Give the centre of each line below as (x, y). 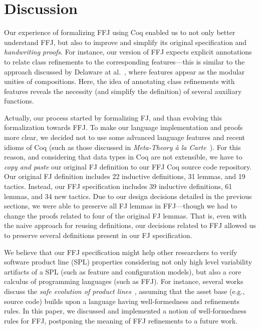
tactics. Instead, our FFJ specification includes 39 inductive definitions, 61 (118, 186)
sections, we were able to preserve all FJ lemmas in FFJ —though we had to (120, 206)
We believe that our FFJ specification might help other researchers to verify (121, 252)
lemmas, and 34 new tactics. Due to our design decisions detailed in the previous (128, 196)
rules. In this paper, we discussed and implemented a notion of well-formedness (125, 311)
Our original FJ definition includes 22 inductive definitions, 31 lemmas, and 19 (125, 176)
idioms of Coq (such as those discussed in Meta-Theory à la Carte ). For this (122, 147)
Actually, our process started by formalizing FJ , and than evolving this (113, 117)
